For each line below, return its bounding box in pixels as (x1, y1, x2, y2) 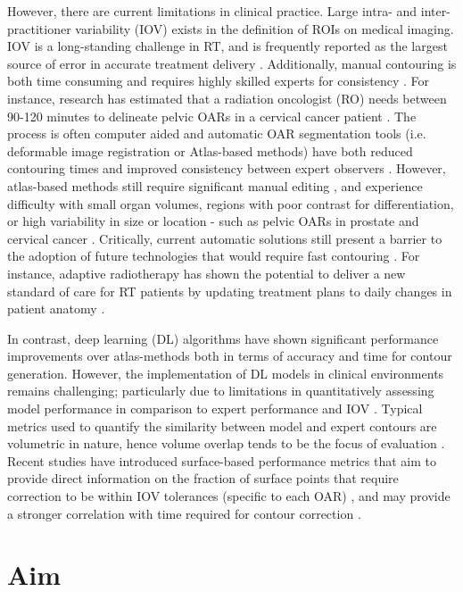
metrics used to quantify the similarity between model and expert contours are (7, 416, 437, 435)
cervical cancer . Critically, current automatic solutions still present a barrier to (7, 229, 442, 247)
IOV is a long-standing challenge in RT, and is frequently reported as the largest (7, 37, 448, 55)
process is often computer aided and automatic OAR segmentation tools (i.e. (7, 124, 426, 143)
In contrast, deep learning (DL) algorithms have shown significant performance (7, 329, 439, 347)
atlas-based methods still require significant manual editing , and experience (7, 176, 423, 195)
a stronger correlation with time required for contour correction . (7, 504, 361, 522)
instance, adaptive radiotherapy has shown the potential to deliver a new (7, 263, 406, 282)
